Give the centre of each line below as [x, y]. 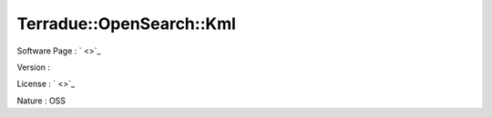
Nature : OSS [41, 101]
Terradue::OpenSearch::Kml [127, 24]
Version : [33, 67]
